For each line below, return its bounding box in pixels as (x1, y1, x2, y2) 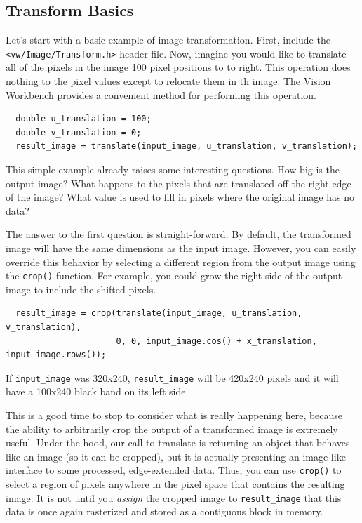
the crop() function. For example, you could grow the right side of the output (6, 268, 342, 283)
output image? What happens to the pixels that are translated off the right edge (6, 176, 351, 190)
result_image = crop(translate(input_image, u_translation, (15, 308, 302, 319)
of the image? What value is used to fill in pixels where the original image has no (6, 190, 354, 204)
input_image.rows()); (6, 350, 107, 360)
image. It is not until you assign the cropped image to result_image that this (6, 490, 342, 505)
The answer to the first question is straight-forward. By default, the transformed (6, 227, 351, 241)
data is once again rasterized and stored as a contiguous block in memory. (6, 504, 323, 519)
